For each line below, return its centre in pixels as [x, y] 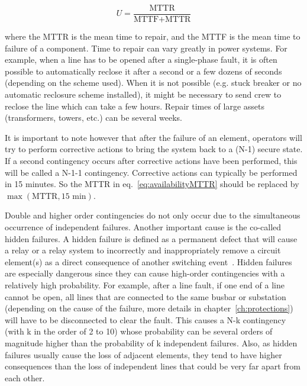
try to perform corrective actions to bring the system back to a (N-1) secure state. [154, 149]
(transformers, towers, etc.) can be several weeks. [93, 118]
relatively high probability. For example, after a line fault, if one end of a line [145, 284]
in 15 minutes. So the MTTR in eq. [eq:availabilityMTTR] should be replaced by [152, 184]
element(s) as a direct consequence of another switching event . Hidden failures [148, 261]
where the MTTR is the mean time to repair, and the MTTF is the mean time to [153, 36]
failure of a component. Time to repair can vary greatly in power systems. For [146, 48]
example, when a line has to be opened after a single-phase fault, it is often [141, 59]
